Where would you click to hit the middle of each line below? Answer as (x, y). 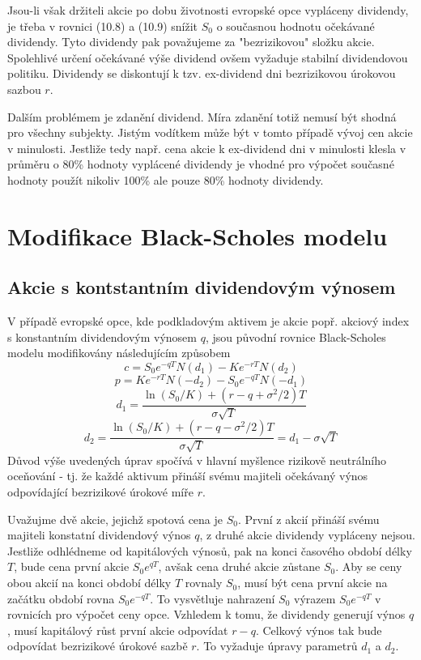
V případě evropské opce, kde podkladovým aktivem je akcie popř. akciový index (208, 321)
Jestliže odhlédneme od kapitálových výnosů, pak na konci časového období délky (210, 550)
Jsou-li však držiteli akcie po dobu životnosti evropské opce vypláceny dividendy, (208, 10)
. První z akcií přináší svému (308, 519)
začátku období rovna (61, 598)
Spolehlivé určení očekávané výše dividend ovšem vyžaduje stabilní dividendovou (208, 57)
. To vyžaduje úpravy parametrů (277, 646)
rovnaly (204, 583)
